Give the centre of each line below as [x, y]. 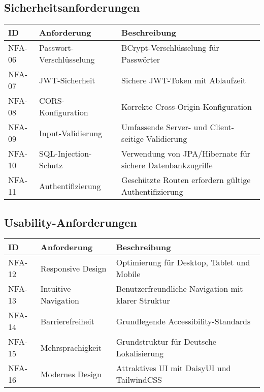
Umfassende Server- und [164, 127]
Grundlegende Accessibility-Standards [183, 321]
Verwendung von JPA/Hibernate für [186, 154]
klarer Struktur [143, 300]
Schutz [51, 165]
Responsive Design [73, 268]
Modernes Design [71, 374]
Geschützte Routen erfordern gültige [186, 180]
